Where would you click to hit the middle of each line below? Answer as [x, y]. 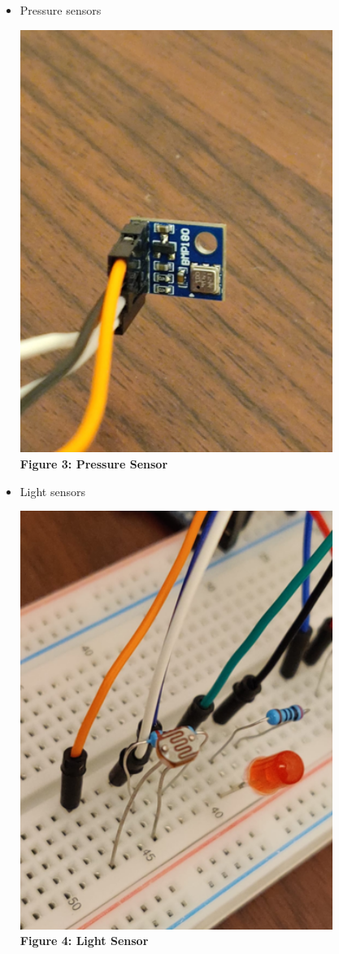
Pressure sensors [61, 10]
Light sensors [52, 491]
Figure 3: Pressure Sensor [94, 463]
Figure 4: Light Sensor [84, 941]
